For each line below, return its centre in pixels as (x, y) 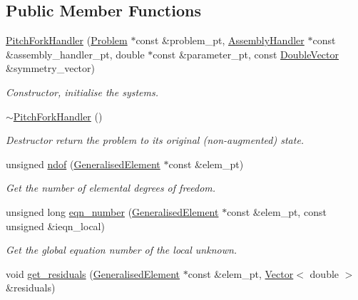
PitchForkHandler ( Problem (67, 40)
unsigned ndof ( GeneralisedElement (83, 164)
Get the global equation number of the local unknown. (122, 250)
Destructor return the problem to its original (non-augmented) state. (155, 140)
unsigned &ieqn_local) (55, 226)
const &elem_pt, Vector (241, 273)
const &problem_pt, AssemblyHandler (220, 40)
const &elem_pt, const (277, 211)
